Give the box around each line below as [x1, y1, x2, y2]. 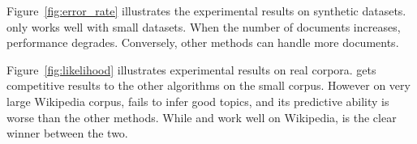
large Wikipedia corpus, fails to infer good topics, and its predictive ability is [6, 92, 389, 109]
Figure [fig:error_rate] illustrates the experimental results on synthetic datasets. [6, 2, 406, 19]
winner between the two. [6, 125, 128, 142]
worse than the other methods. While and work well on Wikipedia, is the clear [6, 108, 397, 125]
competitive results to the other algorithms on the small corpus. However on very [6, 77, 411, 94]
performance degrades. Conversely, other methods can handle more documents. [6, 34, 399, 51]
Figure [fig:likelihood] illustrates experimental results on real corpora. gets [6, 61, 376, 78]
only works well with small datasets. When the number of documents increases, [6, 18, 401, 35]
